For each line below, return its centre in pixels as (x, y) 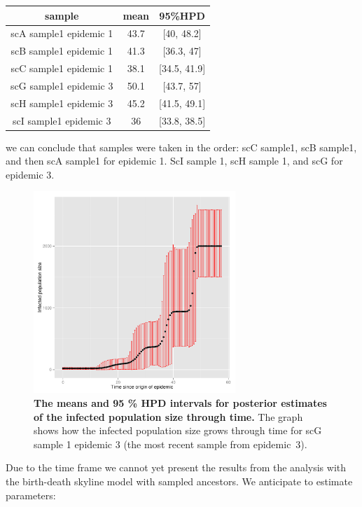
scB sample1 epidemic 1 (62, 51)
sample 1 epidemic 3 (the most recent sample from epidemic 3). (170, 444)
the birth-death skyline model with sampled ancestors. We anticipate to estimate (179, 481)
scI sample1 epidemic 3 (62, 120)
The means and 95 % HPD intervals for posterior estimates (180, 403)
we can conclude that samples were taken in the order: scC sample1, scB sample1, (181, 147)
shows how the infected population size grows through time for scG (178, 430)
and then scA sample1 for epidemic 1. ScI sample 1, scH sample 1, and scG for (174, 161)
